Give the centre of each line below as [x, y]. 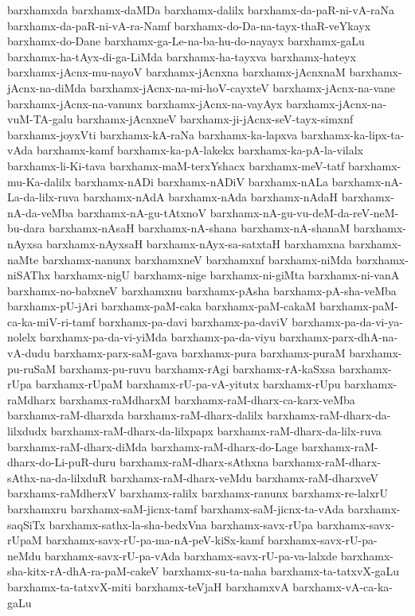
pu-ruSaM [32, 368]
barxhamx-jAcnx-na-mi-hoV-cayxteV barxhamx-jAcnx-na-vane [243, 87]
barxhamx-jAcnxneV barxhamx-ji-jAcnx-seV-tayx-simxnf [215, 119]
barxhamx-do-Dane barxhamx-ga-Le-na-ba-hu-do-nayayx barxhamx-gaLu [186, 41]
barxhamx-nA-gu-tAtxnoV [142, 212]
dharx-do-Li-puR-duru [62, 462]
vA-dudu [29, 353]
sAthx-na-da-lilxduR [57, 477]
